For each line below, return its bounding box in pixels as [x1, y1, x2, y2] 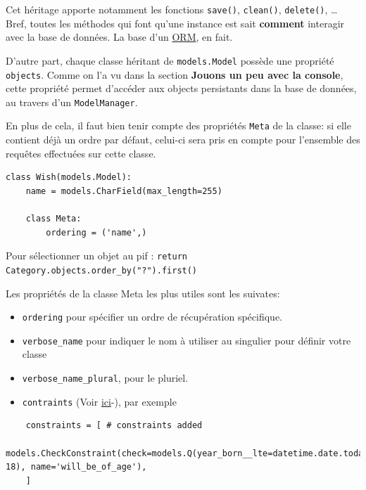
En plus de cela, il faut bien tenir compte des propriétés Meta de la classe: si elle [6, 118, 351, 133]
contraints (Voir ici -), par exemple [22, 394, 177, 408]
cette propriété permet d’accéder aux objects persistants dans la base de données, [6, 81, 357, 96]
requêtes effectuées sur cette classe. [6, 146, 156, 160]
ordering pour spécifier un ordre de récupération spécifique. [22, 309, 282, 324]
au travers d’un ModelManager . [6, 94, 138, 109]
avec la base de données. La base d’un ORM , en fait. [6, 30, 233, 44]
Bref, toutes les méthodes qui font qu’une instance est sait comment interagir [6, 15, 345, 30]
